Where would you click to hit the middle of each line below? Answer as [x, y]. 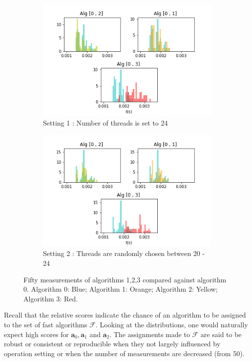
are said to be [221, 334]
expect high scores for [36, 334]
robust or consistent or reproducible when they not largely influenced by [112, 344]
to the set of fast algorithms [46, 324]
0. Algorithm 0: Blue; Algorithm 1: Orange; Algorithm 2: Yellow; [121, 289]
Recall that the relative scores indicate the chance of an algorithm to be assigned [125, 315]
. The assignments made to [150, 334]
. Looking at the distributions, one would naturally [172, 324]
